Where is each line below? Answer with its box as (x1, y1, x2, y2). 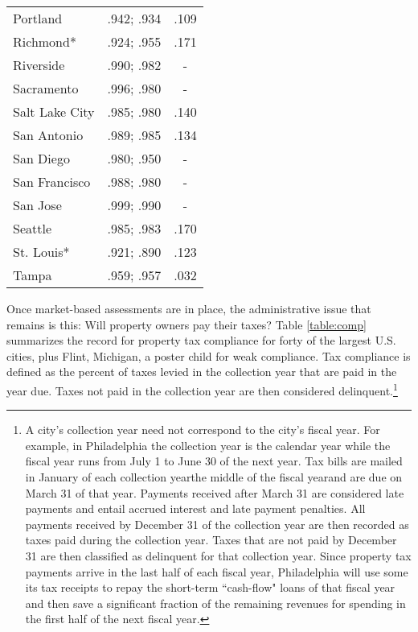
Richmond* (13, 32, 76, 51)
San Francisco (13, 172, 91, 191)
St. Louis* (13, 242, 70, 261)
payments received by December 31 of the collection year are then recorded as (25, 515, 409, 532)
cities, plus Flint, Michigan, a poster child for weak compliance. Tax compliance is (6, 347, 411, 364)
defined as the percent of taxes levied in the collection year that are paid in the (6, 363, 397, 380)
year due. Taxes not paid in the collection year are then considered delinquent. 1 (6, 379, 398, 399)
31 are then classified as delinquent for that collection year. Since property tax (25, 547, 412, 564)
